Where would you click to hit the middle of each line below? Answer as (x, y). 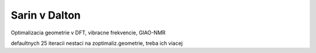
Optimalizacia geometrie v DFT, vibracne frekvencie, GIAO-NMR (88, 33)
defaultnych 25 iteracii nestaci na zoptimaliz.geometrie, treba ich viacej (97, 43)
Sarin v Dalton (46, 15)
